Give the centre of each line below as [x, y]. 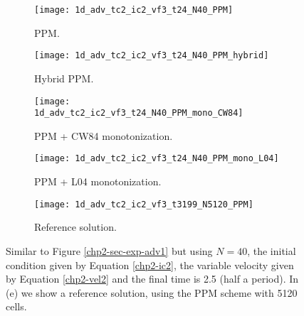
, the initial [272, 250]
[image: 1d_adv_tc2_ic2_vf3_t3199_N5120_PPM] [144, 204]
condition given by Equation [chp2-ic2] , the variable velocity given [150, 265]
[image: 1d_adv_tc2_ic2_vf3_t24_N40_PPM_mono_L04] [157, 159]
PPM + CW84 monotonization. [104, 135]
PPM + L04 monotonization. [98, 181]
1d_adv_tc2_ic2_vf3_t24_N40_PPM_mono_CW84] [139, 113]
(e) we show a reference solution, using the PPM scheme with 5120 [152, 292]
